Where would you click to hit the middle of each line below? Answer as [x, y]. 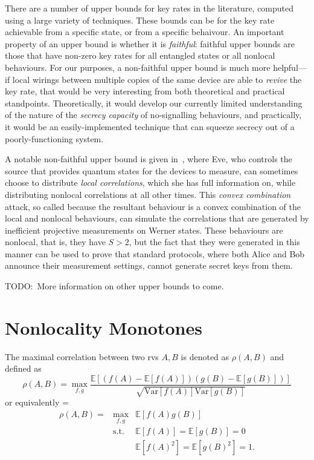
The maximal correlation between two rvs [82, 356]
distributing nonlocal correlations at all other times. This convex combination [148, 194]
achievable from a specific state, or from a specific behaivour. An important [145, 32]
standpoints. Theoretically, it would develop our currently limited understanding [154, 103]
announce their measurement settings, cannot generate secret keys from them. [149, 265]
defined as [23, 368]
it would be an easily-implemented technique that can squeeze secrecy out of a [150, 126]
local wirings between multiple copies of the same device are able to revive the [157, 79]
